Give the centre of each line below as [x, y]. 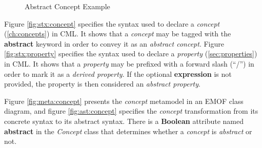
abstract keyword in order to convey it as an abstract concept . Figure [114, 43]
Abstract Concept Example [67, 6]
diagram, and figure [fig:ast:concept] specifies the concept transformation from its [131, 111]
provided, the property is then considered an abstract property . [102, 84]
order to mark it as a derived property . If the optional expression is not [118, 73]
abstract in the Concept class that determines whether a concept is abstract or [128, 131]
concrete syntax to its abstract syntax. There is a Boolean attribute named [124, 121]
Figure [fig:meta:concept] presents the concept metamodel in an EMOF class [124, 101]
